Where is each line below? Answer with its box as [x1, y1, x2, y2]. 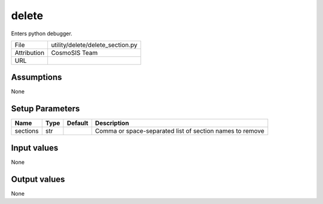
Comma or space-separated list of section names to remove [95, 127, 264, 135]
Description [95, 119, 129, 127]
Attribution [14, 48, 45, 57]
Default [66, 119, 89, 127]
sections [14, 127, 39, 135]
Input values [11, 142, 59, 153]
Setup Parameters [11, 103, 80, 114]
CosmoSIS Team [51, 48, 98, 57]
